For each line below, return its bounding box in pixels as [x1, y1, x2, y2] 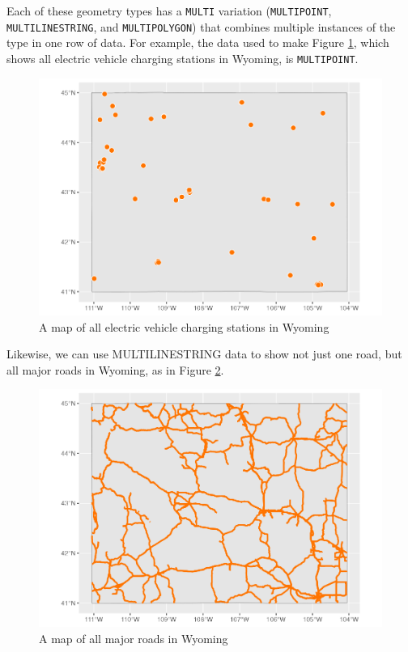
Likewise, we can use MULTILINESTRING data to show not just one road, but [6, 345, 402, 362]
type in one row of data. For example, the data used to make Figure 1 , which [6, 34, 389, 51]
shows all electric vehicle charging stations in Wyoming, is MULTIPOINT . [6, 49, 359, 66]
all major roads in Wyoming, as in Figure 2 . [6, 361, 224, 378]
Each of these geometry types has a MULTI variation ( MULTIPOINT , [6, 2, 332, 19]
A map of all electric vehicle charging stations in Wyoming [39, 318, 329, 335]
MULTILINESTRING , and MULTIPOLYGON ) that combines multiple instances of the [6, 18, 396, 35]
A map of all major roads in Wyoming [39, 629, 228, 646]
